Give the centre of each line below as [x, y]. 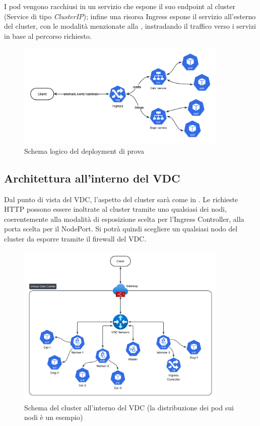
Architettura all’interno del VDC [92, 178]
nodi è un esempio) [54, 417]
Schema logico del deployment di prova [84, 150]
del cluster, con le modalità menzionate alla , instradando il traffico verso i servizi [130, 26]
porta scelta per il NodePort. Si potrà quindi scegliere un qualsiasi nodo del [121, 229]
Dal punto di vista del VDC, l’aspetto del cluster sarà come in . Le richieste [121, 199]
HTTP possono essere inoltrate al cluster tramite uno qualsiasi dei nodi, [115, 209]
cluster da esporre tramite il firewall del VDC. [75, 238]
